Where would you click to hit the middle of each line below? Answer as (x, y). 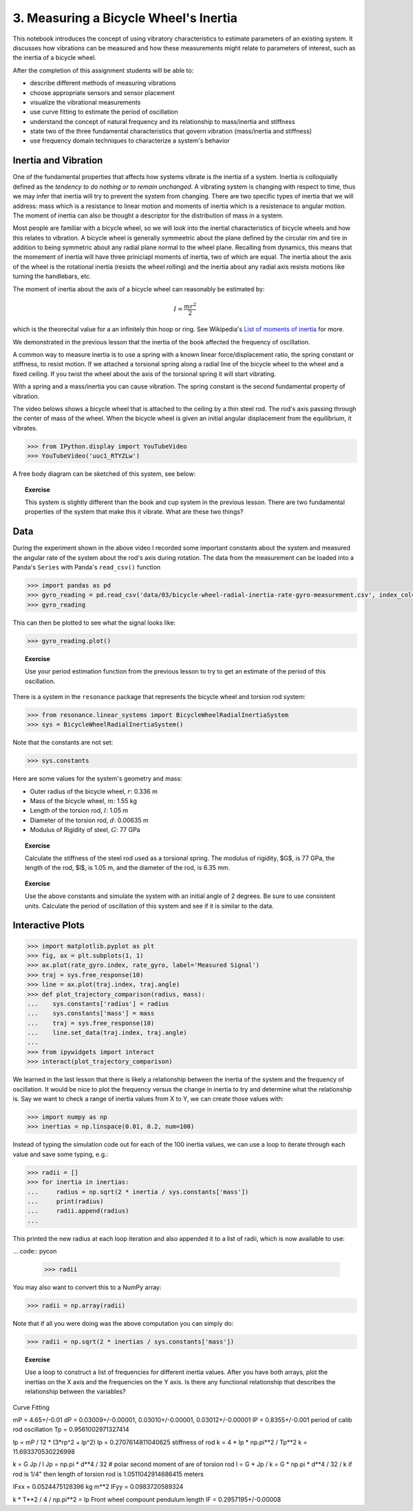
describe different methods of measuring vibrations (103, 83)
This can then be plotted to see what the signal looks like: (94, 623)
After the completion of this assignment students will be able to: (103, 70)
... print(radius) (65, 1201)
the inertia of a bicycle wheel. (54, 58)
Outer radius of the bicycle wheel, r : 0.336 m (94, 791)
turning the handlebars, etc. (52, 276)
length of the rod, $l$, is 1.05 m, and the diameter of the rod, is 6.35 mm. (128, 868)
